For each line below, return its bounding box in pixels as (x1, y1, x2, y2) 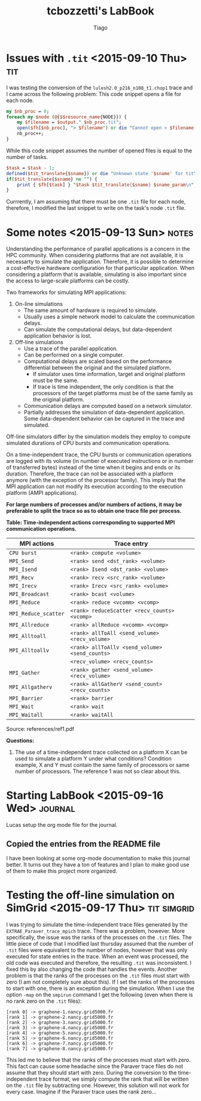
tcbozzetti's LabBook (47, 4, 154, 18)
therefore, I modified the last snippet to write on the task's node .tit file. (6, 204, 186, 212)
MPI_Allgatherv (9, 684, 53, 691)
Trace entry (114, 540, 148, 548)
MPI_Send (9, 558, 34, 565)
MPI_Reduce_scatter (9, 610, 65, 617)
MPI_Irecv (9, 583, 37, 589)
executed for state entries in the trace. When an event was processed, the (6, 952, 189, 960)
